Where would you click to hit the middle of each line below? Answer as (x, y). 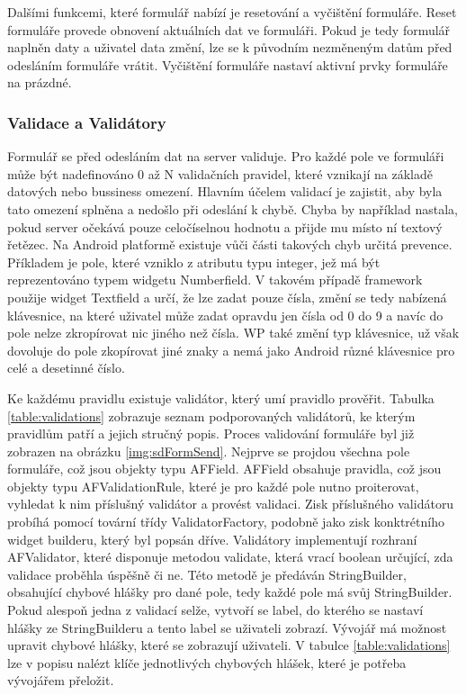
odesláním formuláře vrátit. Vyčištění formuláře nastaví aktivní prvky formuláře (228, 64)
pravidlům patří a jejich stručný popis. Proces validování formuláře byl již (211, 433)
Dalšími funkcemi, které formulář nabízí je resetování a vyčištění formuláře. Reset (232, 12)
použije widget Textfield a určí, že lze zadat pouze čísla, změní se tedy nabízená (227, 297)
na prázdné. (40, 82)
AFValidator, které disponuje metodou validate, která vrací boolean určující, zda (230, 557)
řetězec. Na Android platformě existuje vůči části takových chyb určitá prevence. (230, 244)
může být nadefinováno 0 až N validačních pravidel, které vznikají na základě (220, 173)
